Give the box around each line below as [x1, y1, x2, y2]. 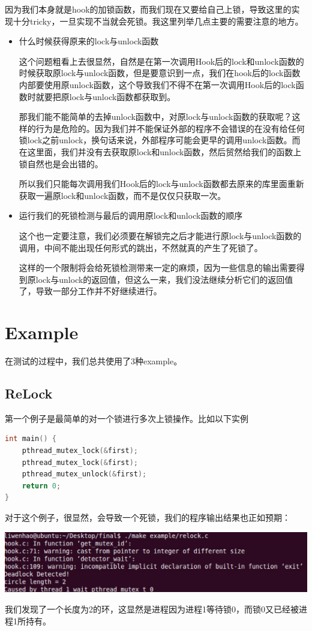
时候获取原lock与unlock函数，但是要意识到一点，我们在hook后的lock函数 [19, 67, 301, 79]
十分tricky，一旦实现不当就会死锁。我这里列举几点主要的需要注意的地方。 [13, 14, 304, 27]
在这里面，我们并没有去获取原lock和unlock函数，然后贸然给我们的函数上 [19, 145, 302, 158]
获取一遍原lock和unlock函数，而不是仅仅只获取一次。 [19, 189, 226, 201]
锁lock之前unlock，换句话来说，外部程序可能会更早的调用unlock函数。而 [19, 134, 301, 146]
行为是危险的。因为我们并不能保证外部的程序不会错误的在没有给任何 [35, 122, 305, 134]
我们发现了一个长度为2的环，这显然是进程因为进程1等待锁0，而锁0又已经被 [5, 603, 299, 615]
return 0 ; [22, 481, 61, 490]
